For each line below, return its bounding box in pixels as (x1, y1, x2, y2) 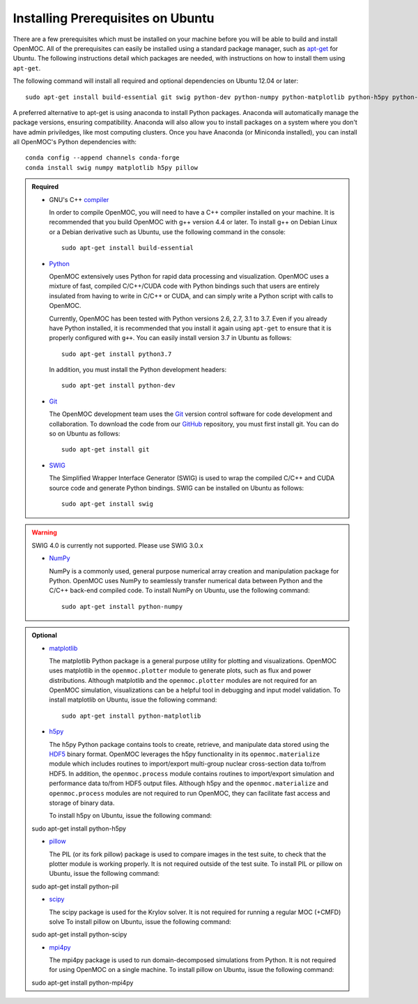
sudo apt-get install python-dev (61, 382, 176, 389)
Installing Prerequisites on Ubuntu (13, 10, 215, 26)
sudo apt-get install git (61, 446, 150, 454)
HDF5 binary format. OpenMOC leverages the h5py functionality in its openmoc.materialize (49, 750, 320, 759)
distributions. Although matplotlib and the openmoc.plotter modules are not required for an (49, 676, 317, 684)
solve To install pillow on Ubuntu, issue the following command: (49, 917, 231, 926)
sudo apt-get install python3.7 (61, 350, 172, 358)
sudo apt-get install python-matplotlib (61, 711, 201, 720)
